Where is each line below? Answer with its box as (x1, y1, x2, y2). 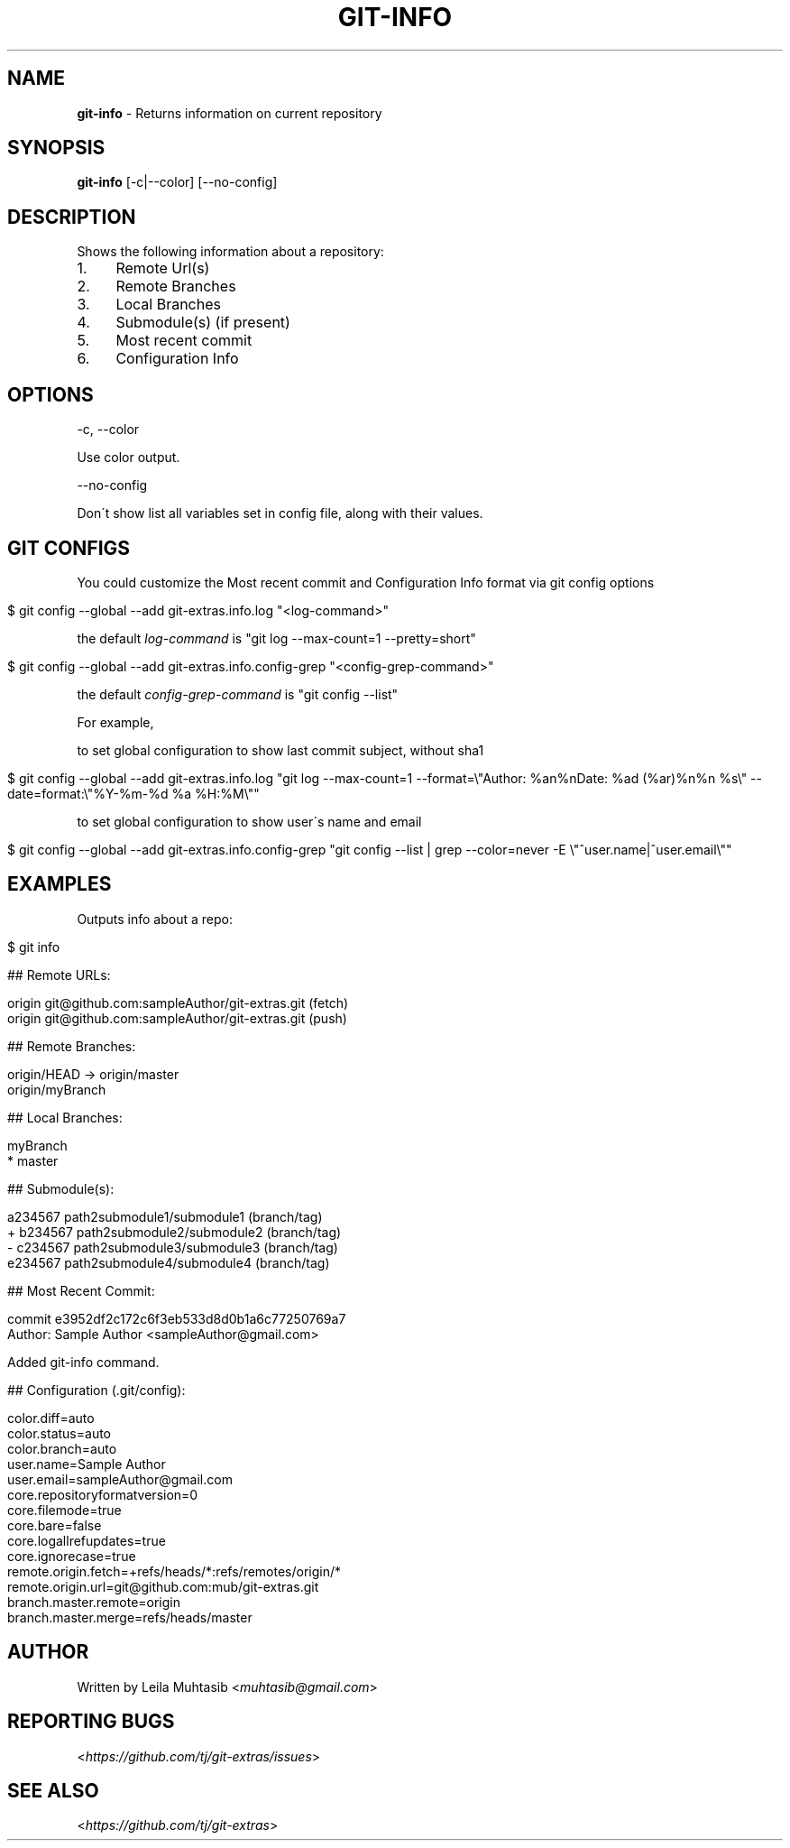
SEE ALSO (7, 1779, 99, 1802)
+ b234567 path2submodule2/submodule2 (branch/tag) (7, 1224, 342, 1240)
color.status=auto (7, 1425, 111, 1441)
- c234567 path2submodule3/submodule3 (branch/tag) (7, 1239, 338, 1255)
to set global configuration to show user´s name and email (77, 813, 422, 829)
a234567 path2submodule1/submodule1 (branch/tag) (7, 1208, 323, 1224)
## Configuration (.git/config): (7, 1381, 186, 1398)
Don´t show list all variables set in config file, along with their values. (77, 505, 483, 522)
